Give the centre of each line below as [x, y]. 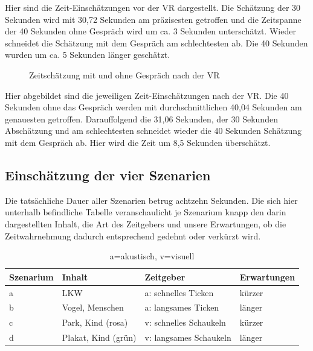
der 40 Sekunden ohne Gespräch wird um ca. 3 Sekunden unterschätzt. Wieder [150, 31]
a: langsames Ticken [182, 307]
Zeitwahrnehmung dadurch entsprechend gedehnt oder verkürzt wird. [133, 236]
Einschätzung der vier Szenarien [108, 175]
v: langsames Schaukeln [188, 337]
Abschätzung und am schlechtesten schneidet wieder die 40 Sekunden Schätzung [153, 131]
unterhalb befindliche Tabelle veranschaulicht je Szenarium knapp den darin [146, 212]
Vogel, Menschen [93, 307]
